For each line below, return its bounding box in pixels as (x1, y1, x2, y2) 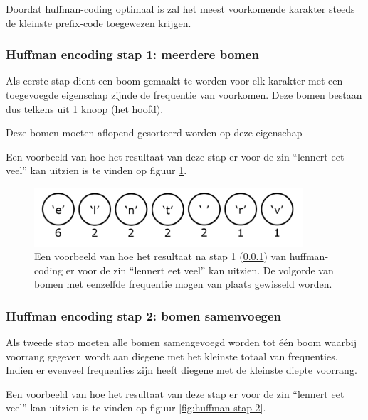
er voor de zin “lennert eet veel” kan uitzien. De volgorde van (65, 262, 334, 277)
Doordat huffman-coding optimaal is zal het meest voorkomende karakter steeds (6, 1, 355, 16)
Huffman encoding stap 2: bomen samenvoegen (6, 306, 281, 324)
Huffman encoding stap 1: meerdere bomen (6, 45, 259, 63)
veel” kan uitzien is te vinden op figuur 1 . (6, 163, 187, 178)
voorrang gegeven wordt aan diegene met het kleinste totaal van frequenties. (6, 348, 338, 363)
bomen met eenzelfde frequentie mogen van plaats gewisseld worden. (34, 276, 332, 291)
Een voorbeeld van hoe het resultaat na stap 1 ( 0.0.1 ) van (34, 249, 286, 264)
